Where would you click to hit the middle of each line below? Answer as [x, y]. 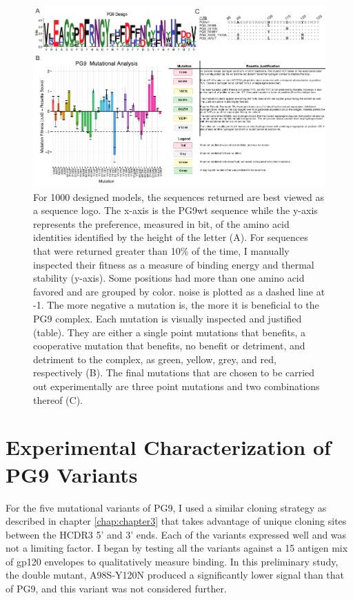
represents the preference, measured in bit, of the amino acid [161, 223]
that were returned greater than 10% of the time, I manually [161, 251]
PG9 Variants [72, 474]
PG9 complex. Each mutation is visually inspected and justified [168, 319]
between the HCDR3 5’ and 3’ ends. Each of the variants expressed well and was [176, 534]
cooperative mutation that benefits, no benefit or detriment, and [169, 346]
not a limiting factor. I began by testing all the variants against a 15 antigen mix [177, 548]
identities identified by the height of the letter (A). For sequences [171, 237]
